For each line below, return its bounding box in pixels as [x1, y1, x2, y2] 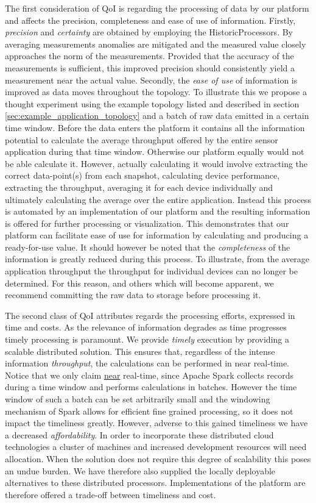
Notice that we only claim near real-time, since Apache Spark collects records [5, 368, 294, 381]
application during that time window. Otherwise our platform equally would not [5, 145, 304, 158]
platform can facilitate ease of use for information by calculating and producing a [5, 229, 309, 241]
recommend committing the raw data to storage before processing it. [5, 288, 261, 301]
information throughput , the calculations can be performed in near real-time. [5, 357, 290, 369]
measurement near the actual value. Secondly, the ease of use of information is [5, 73, 298, 86]
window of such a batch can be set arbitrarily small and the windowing [5, 393, 270, 405]
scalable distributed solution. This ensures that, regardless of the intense [5, 344, 275, 357]
